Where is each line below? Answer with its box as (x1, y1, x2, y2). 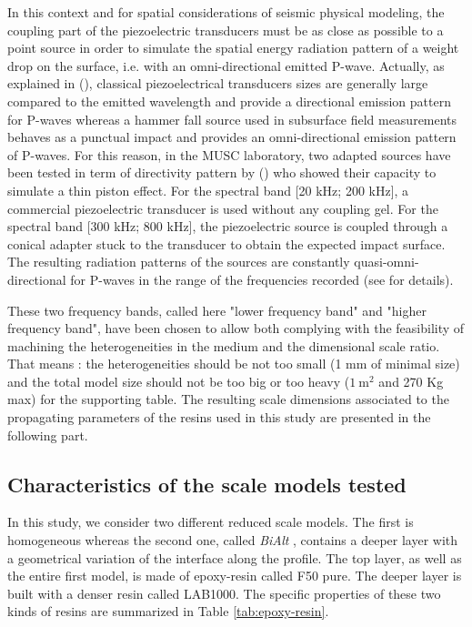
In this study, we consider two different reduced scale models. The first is (7, 512, 414, 531)
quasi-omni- (354, 252, 419, 271)
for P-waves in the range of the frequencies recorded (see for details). (70, 269, 454, 288)
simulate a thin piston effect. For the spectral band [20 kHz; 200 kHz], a (7, 180, 409, 199)
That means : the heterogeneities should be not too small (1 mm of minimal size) (7, 354, 460, 373)
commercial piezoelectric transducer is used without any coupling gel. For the (7, 198, 438, 217)
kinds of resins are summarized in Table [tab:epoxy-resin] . (7, 602, 329, 621)
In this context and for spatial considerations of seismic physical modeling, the (7, 3, 445, 21)
